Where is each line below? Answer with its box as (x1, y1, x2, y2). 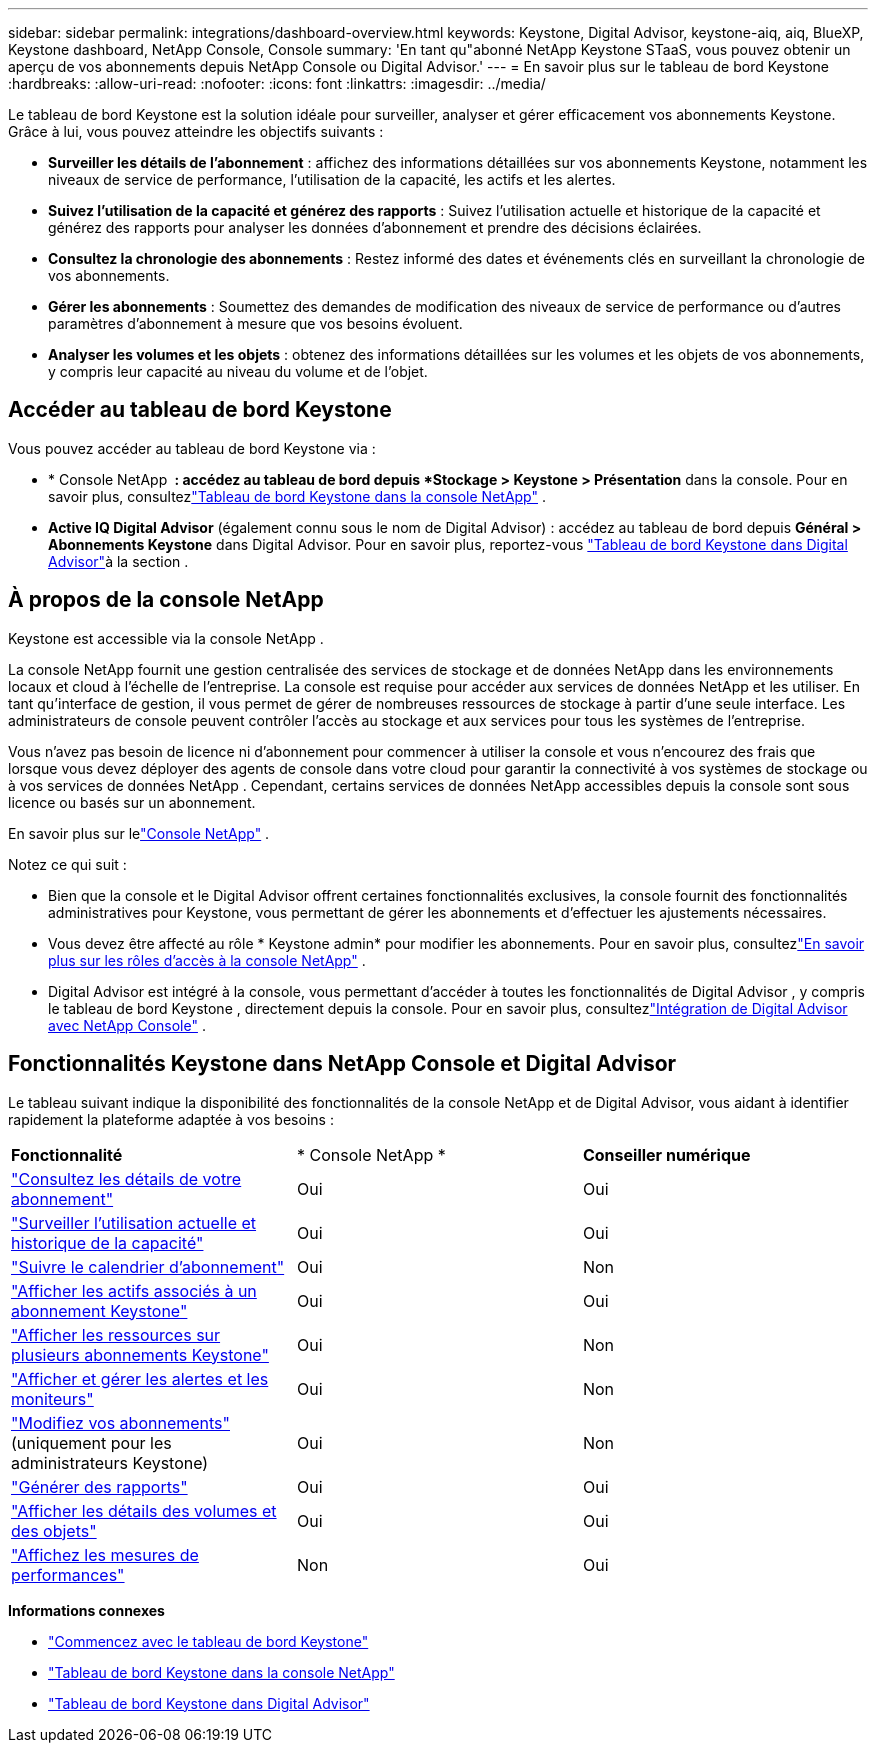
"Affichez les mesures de (11, 1544, 199, 1565)
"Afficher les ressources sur (11, 1324, 221, 1345)
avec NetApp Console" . (48, 1016, 206, 1034)
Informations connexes (8, 1601, 165, 1619)
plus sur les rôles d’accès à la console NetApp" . (48, 951, 366, 969)
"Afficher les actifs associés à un (11, 1280, 257, 1301)
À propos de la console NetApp (8, 587, 324, 613)
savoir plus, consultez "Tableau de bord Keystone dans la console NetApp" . (48, 487, 546, 505)
